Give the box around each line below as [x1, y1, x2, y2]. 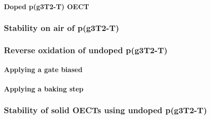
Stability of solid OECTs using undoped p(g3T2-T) [4, 104, 207, 116]
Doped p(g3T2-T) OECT [4, 1, 89, 11]
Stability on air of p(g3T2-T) [4, 22, 119, 34]
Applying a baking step [4, 83, 84, 93]
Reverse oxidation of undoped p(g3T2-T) [4, 44, 168, 56]
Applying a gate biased [4, 64, 82, 74]
